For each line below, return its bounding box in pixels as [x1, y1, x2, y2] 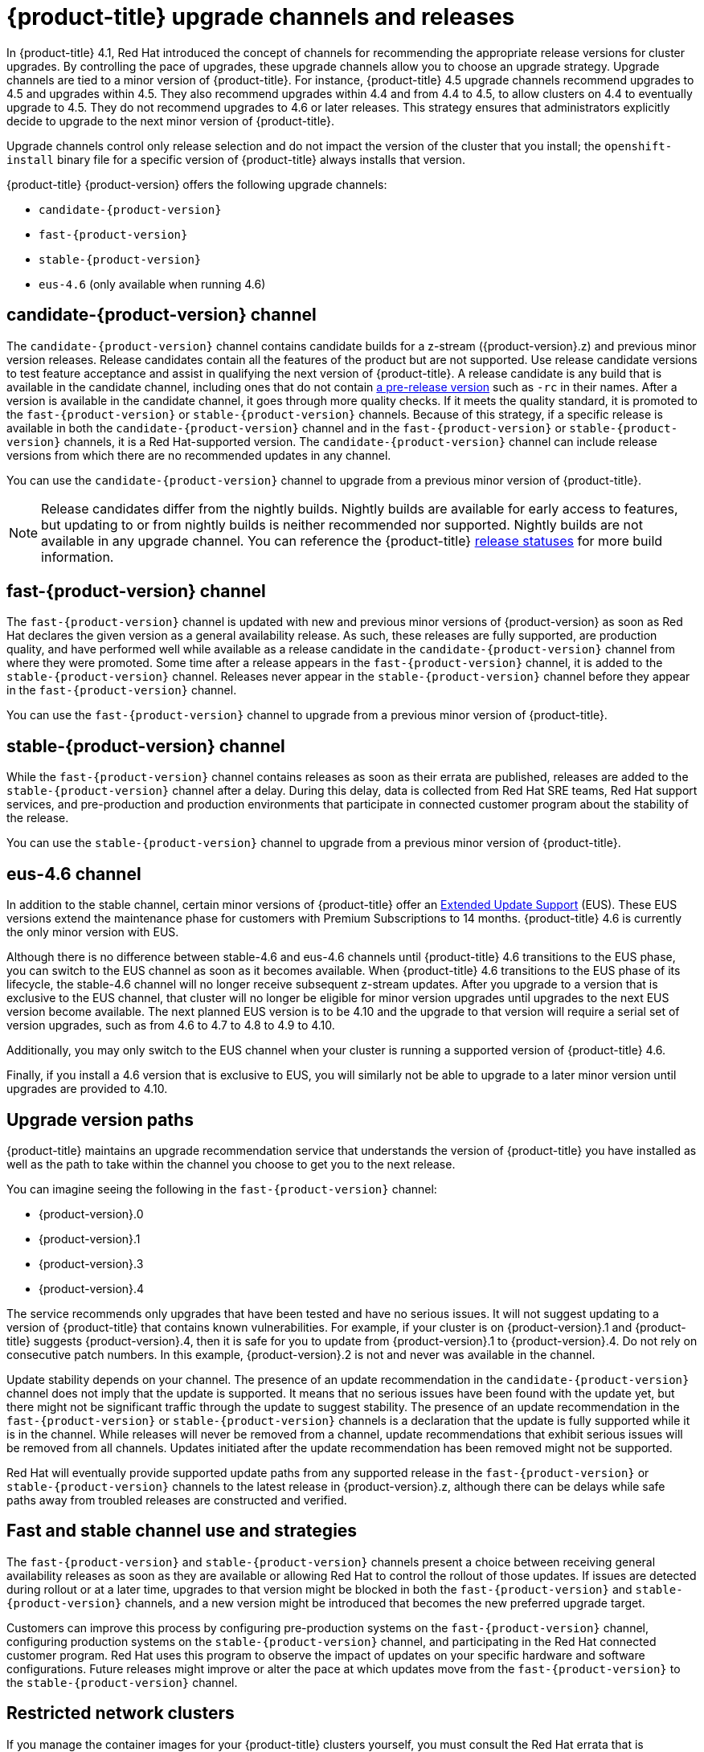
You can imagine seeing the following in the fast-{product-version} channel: [6, 1181, 437, 1196]
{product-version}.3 [39, 1256, 144, 1271]
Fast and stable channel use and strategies [6, 1521, 358, 1541]
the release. [6, 811, 69, 825]
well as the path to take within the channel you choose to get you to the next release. [6, 1156, 456, 1171]
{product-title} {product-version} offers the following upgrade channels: [6, 177, 387, 191]
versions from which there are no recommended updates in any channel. [6, 448, 391, 462]
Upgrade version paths [6, 1109, 194, 1130]
